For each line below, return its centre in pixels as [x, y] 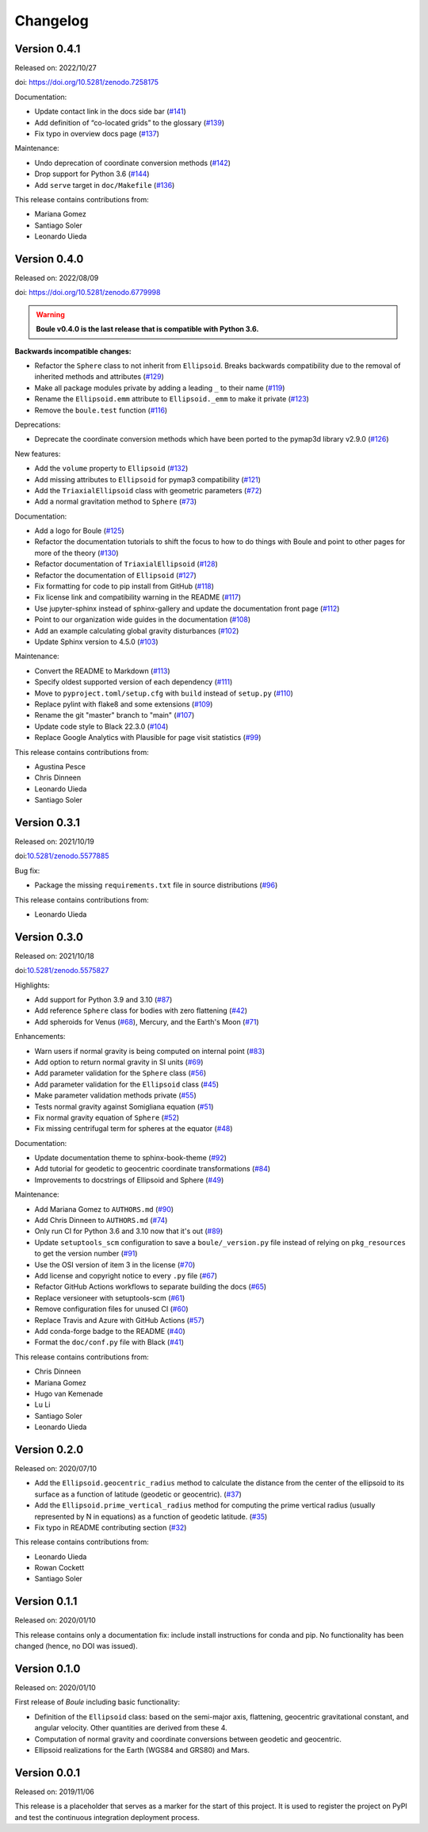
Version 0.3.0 [49, 937]
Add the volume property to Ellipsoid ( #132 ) [111, 469]
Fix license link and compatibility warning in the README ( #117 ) [138, 597]
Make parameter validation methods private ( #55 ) [116, 1095]
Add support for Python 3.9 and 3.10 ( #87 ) [103, 1000]
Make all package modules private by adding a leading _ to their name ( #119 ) [160, 388]
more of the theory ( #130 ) [76, 553]
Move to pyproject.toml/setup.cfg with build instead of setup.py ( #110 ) [164, 693]
